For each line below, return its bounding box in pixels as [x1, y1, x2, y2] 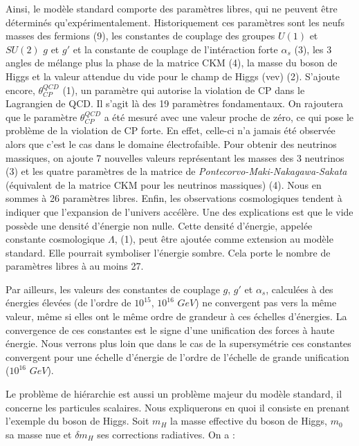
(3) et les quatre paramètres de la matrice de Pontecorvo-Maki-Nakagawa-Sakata [6, 164, 347, 178]
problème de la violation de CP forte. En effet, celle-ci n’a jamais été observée [6, 123, 335, 138]
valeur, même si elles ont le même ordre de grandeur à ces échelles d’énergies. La [6, 309, 347, 324]
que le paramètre [6, 109, 77, 124]
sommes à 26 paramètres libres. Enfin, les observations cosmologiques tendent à [6, 191, 342, 205]
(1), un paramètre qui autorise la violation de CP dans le [62, 82, 305, 97]
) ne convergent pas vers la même [195, 295, 337, 310]
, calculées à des [266, 281, 333, 296]
